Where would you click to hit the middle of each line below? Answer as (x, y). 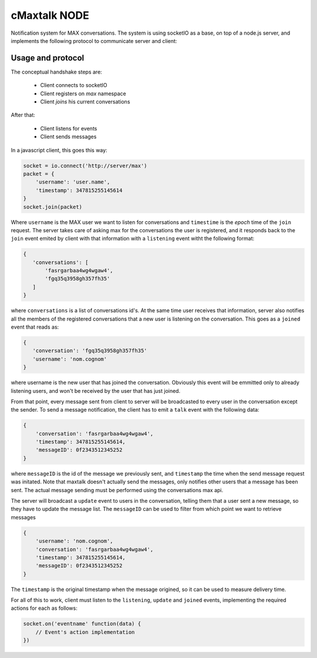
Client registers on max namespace (83, 93)
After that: (23, 115)
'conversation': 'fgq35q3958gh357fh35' (90, 351)
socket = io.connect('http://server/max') (85, 166)
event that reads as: (35, 327)
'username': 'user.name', (73, 182)
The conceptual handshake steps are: (56, 72)
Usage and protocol (48, 58)
